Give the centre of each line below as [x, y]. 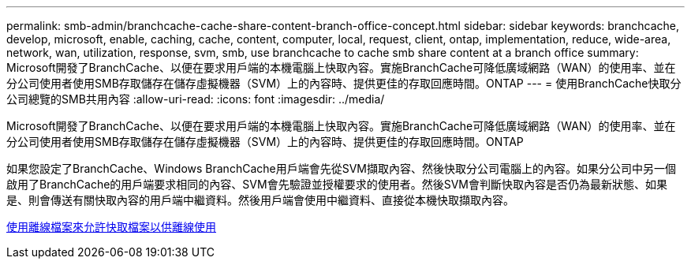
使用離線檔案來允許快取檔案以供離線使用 [111, 227]
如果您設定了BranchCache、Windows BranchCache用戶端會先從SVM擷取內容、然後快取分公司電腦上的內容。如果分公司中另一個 [341, 168]
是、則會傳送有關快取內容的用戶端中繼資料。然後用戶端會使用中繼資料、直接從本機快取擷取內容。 [260, 200]
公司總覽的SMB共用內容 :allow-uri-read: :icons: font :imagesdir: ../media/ [196, 99]
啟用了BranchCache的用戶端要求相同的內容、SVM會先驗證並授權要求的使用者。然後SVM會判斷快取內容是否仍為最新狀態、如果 [337, 184]
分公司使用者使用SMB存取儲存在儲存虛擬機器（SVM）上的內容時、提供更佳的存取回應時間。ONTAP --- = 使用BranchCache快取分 [344, 83]
